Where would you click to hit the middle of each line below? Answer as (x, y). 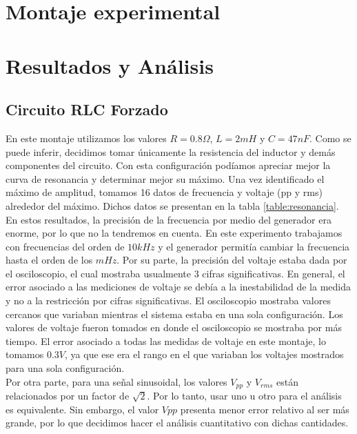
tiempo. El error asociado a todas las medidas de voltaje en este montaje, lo (166, 341)
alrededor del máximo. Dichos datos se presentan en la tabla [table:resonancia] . (172, 205)
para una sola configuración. (65, 368)
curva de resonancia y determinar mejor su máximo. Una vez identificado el (165, 178)
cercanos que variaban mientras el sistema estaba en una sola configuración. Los (174, 314)
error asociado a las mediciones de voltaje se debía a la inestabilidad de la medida (178, 287)
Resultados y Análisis (110, 65)
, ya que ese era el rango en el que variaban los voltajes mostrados (204, 354)
